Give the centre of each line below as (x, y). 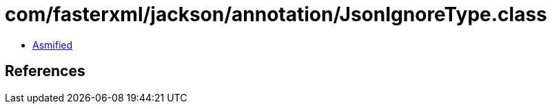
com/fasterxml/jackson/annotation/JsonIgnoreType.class (276, 14)
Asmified (53, 45)
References (45, 71)
